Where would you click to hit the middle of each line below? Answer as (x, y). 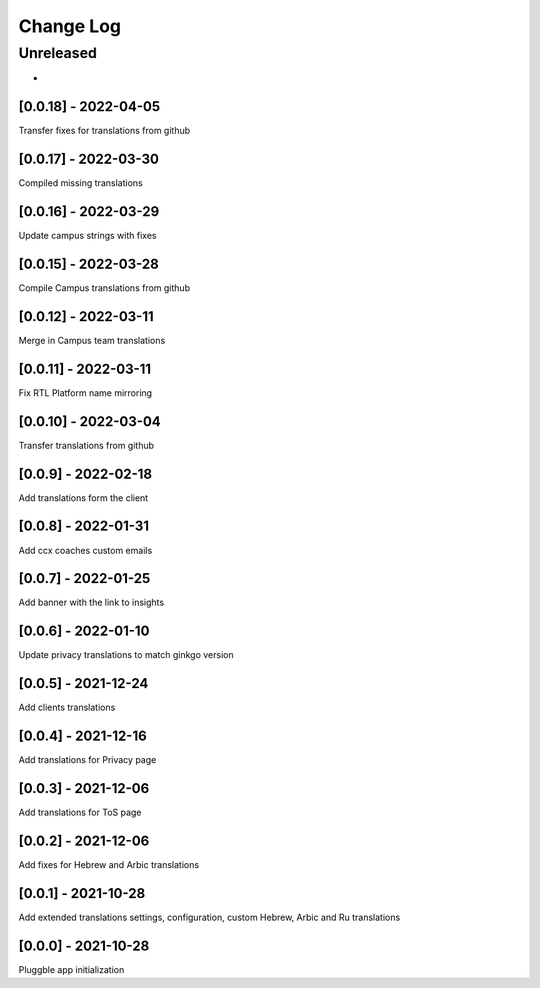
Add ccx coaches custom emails (85, 550)
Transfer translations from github (86, 445)
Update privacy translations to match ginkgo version (126, 655)
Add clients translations (67, 707)
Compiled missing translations (81, 183)
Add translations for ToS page (80, 812)
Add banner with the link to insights (91, 602)
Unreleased (57, 53)
